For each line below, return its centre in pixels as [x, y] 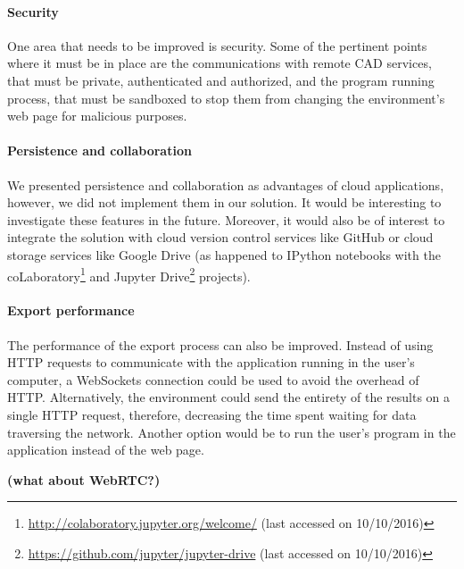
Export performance [71, 310]
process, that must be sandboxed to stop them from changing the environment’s [226, 98]
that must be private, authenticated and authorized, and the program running [221, 80]
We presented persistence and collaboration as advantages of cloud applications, [226, 184]
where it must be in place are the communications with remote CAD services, [220, 63]
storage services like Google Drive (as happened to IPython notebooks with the [224, 254]
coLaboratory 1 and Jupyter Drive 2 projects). [129, 274]
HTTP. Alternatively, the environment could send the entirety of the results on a [229, 397]
